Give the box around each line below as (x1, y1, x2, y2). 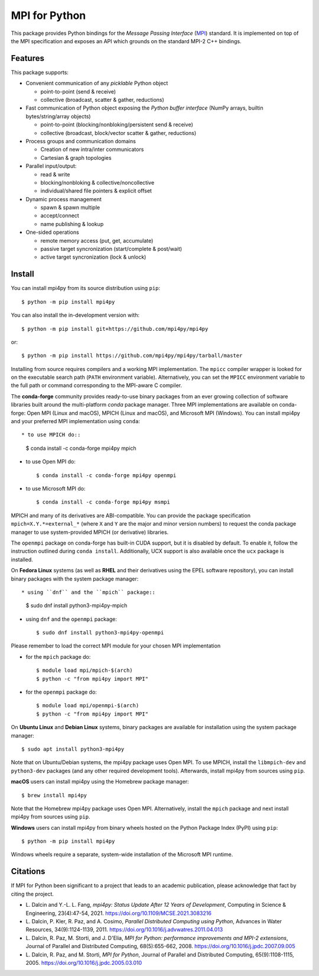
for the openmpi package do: (25, 688, 97, 695)
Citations (11, 867, 45, 877)
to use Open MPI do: (25, 458, 76, 465)
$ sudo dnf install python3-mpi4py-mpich (25, 602, 128, 609)
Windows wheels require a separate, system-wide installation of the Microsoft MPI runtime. (11, 851, 233, 858)
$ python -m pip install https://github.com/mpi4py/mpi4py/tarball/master (21, 352, 243, 359)
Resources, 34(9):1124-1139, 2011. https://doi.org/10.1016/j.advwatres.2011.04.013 (25, 926, 223, 933)
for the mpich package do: (25, 653, 91, 660)
